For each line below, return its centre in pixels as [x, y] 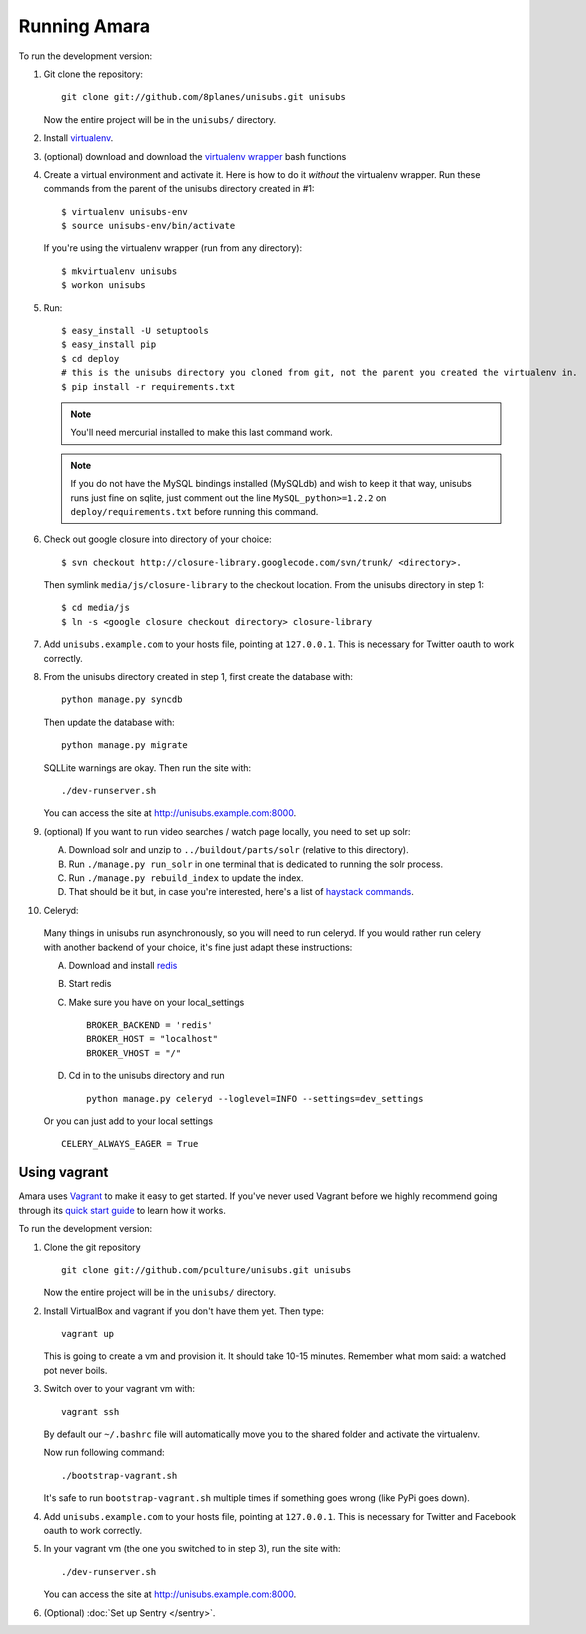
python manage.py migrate [125, 745]
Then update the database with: [109, 722]
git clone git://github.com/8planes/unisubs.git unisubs [204, 97]
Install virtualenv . [78, 138]
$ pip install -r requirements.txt [148, 386]
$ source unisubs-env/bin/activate [148, 226]
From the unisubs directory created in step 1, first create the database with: [198, 677]
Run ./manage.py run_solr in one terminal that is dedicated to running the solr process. [256, 864]
